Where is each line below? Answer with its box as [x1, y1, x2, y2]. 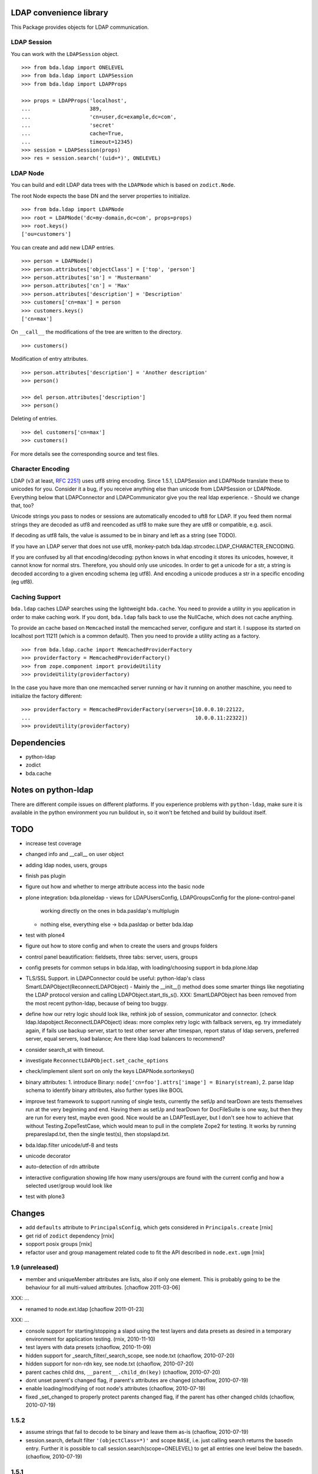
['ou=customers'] [21, 231, 71, 238]
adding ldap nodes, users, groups [25, 861, 108, 868]
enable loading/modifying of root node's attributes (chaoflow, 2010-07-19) [25, 1385, 206, 1392]
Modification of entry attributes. [11, 356, 88, 363]
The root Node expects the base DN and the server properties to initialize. [11, 192, 191, 199]
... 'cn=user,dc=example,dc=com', [21, 114, 177, 120]
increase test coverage [25, 840, 82, 847]
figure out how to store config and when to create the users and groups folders [25, 942, 218, 949]
